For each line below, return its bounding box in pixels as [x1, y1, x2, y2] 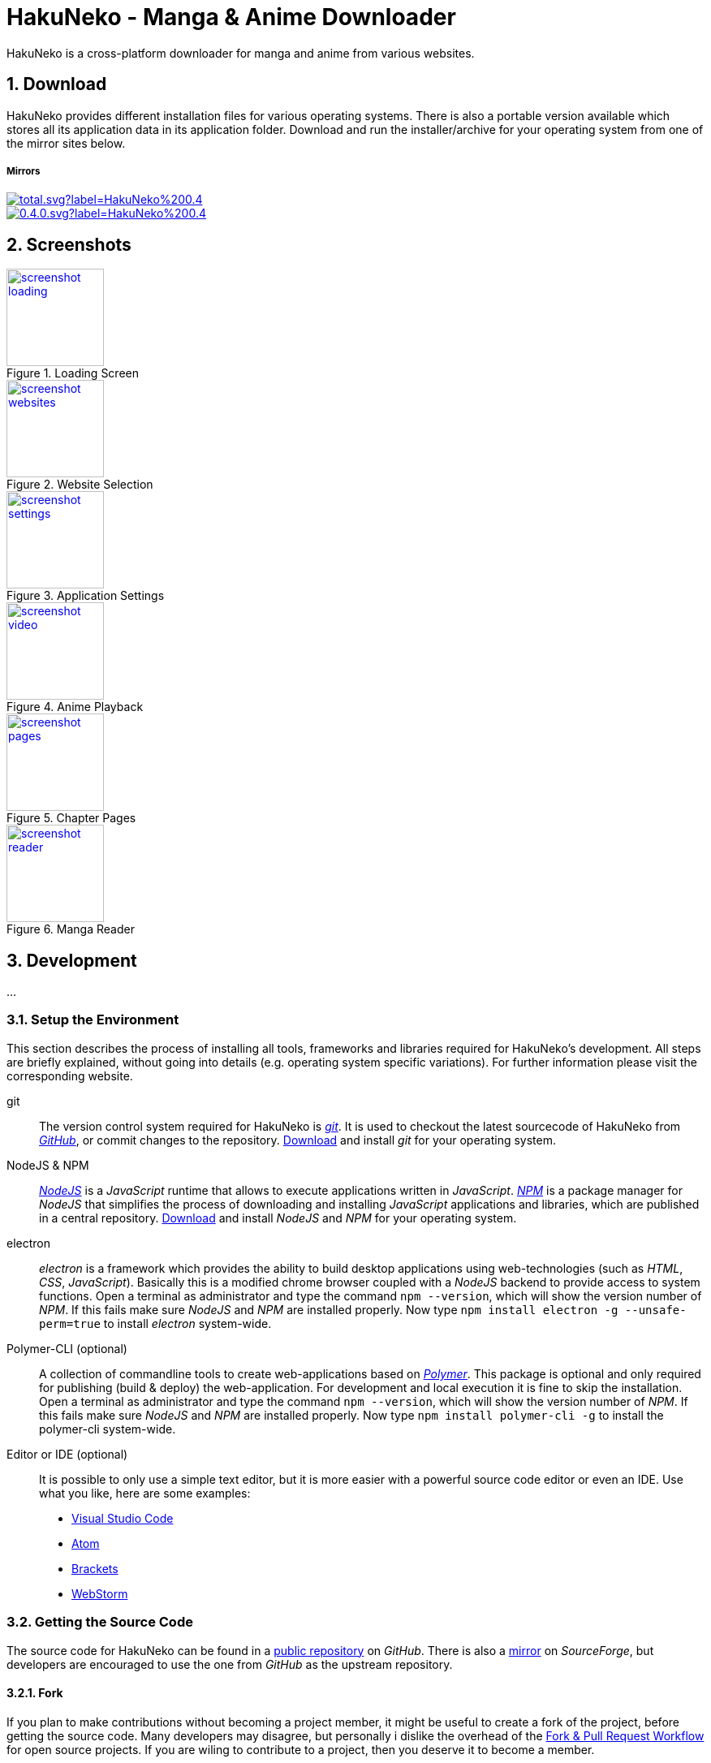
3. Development [6, 950, 137, 971]
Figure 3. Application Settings [6, 588, 165, 603]
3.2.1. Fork [6, 1686, 63, 1700]
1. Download [6, 74, 107, 95]
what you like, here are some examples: [39, 1485, 251, 1500]
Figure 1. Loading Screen [6, 366, 140, 381]
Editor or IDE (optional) [6, 1446, 128, 1461]
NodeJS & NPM [6, 1157, 89, 1172]
